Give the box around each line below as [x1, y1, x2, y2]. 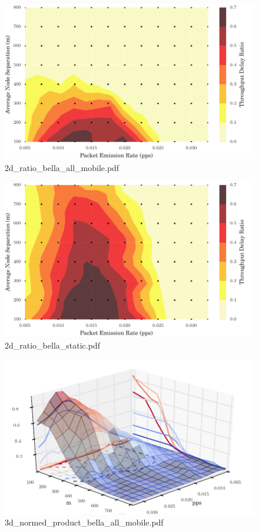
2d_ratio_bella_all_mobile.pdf [5, 162, 119, 173]
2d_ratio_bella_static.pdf [5, 339, 100, 351]
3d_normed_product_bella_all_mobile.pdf [5, 516, 164, 528]
